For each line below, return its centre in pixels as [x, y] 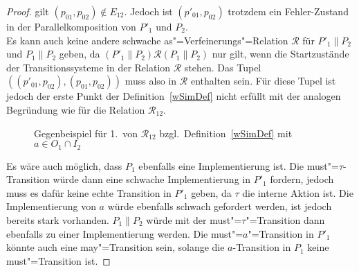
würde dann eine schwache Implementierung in [151, 179]
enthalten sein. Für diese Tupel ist [263, 81]
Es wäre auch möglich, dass [64, 165]
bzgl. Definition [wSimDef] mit [226, 133]
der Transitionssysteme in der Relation [89, 67]
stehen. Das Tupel [223, 67]
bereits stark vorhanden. [58, 219]
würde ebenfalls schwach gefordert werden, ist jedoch [220, 206]
